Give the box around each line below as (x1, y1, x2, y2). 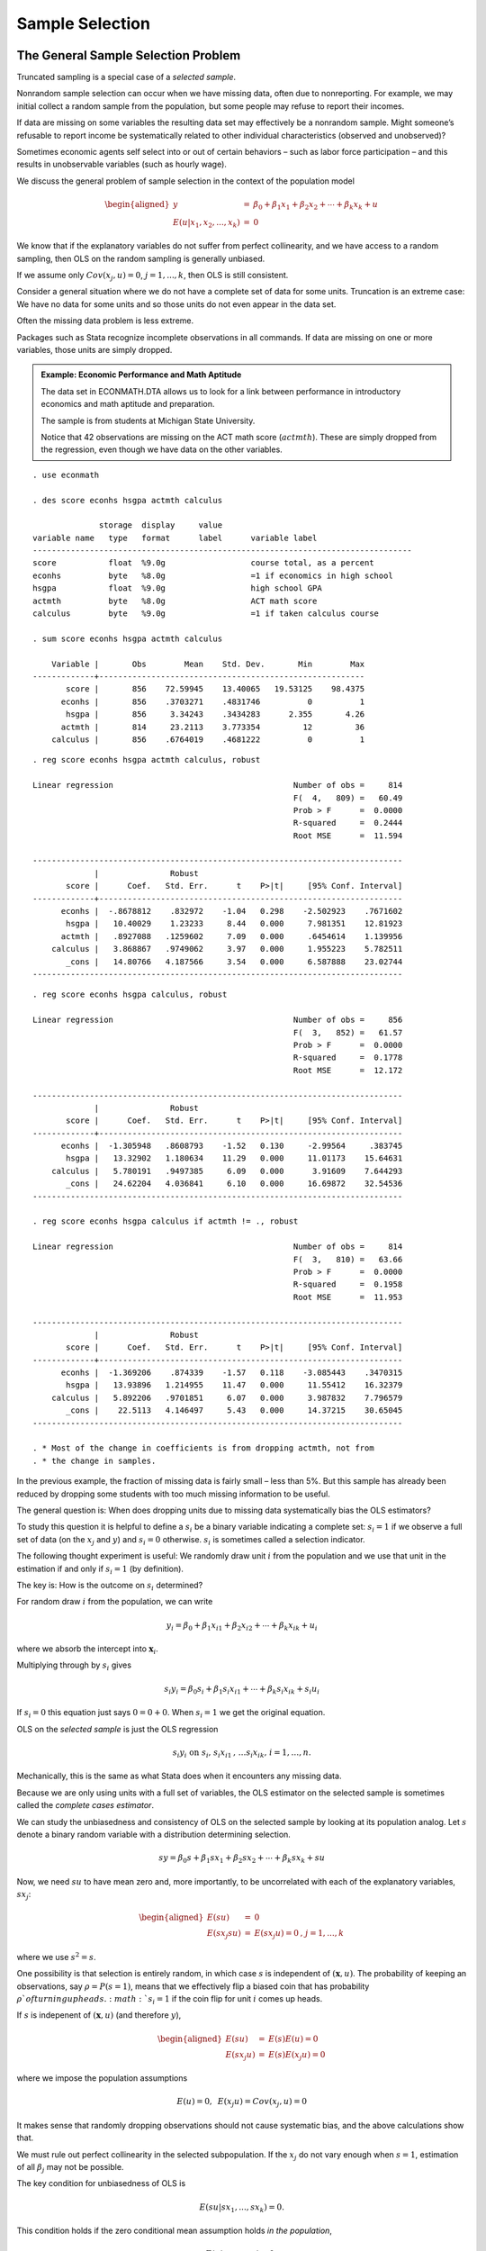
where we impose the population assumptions (16, 2073, 188, 2084)
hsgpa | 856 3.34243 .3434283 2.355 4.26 (66, 710, 365, 719)
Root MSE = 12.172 (292, 1065, 403, 1075)
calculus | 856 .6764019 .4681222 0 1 (50, 734, 365, 745)
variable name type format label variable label (32, 532, 318, 543)
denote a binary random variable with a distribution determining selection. (16, 1829, 292, 1840)
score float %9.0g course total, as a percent (32, 558, 374, 568)
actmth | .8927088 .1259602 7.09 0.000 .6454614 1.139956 (60, 931, 403, 941)
